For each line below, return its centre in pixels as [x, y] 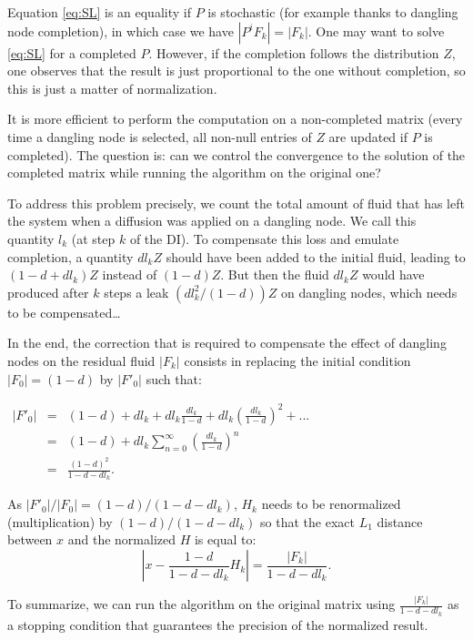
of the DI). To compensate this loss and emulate [264, 238]
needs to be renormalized [331, 504]
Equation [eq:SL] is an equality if [99, 12]
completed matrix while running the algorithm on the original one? [194, 173]
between [30, 539]
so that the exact [307, 521]
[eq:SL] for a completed [72, 52]
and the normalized [121, 539]
